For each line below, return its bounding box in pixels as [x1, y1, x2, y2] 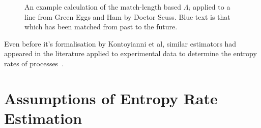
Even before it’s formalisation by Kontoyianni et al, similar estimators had [4, 38, 237, 49]
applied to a [193, 2, 230, 12]
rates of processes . [4, 58, 64, 68]
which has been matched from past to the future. [24, 21, 178, 32]
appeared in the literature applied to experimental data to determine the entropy [4, 48, 257, 59]
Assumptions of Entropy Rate [4, 88, 218, 108]
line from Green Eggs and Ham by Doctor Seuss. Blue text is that [24, 11, 230, 22]
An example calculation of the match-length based [24, 2, 182, 12]
